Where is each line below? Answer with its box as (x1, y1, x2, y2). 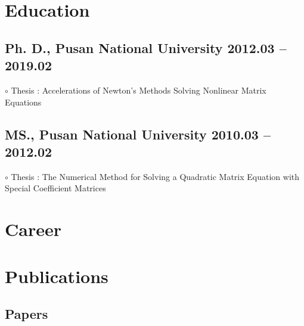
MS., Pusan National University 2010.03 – (5, 125, 271, 143)
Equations (5, 95, 42, 108)
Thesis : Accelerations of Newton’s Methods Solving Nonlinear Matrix (11, 83, 266, 96)
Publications (5, 263, 108, 288)
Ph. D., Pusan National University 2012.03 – (5, 38, 287, 57)
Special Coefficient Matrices (5, 182, 106, 194)
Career (5, 217, 61, 241)
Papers (5, 305, 48, 323)
